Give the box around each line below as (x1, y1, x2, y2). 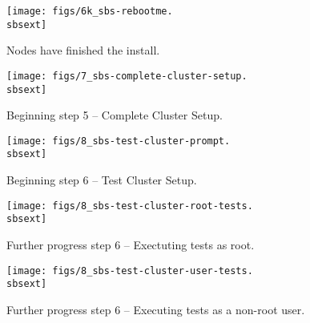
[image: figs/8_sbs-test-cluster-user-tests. (6, 264, 253, 277)
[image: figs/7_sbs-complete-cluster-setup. (6, 70, 248, 82)
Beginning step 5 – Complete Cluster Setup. (6, 107, 223, 123)
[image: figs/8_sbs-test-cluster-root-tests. (6, 200, 253, 212)
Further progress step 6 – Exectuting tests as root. (6, 236, 255, 253)
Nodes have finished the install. (6, 42, 160, 59)
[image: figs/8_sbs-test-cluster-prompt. (6, 135, 231, 147)
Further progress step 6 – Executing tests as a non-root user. (6, 301, 305, 317)
